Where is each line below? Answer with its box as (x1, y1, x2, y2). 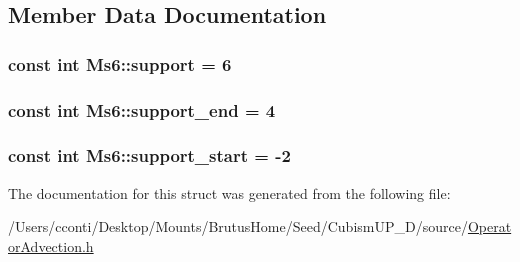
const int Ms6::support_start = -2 (8, 143, 291, 168)
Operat (467, 216, 512, 237)
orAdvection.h (8, 235, 94, 256)
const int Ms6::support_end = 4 (8, 97, 276, 122)
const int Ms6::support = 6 (8, 51, 232, 76)
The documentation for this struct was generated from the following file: (8, 182, 451, 203)
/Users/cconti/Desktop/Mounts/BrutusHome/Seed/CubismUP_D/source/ (8, 216, 468, 237)
